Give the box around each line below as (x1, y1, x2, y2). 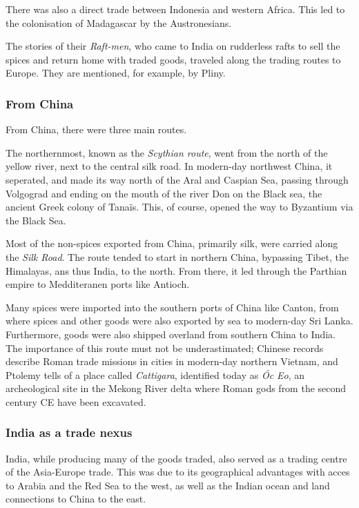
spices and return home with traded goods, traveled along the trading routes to (6, 52, 341, 66)
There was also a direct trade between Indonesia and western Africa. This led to (6, 2, 345, 16)
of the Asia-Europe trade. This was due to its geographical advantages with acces (6, 465, 350, 479)
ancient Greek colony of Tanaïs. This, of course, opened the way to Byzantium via (6, 199, 353, 214)
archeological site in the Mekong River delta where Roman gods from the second (6, 381, 347, 395)
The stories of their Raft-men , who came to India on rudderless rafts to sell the (6, 39, 340, 53)
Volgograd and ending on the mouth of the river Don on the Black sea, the (6, 186, 322, 200)
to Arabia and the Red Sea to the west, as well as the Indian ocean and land (6, 478, 330, 492)
